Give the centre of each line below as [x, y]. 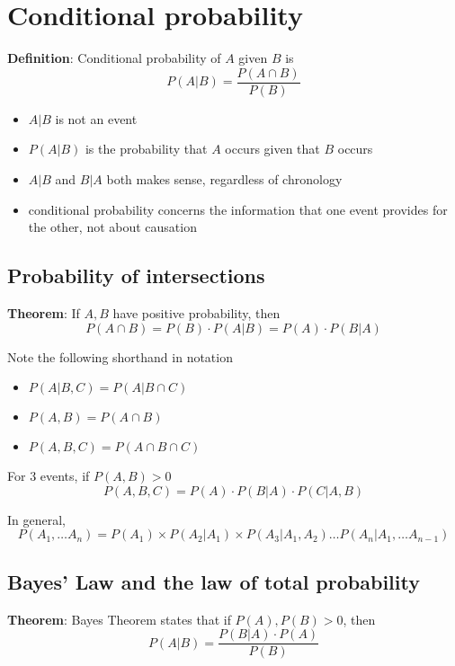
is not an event [96, 118]
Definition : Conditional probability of [114, 58]
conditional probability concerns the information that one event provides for [238, 209]
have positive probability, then [196, 312]
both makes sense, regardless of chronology [224, 178]
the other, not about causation [112, 227]
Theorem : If [44, 312]
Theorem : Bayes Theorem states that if [119, 619]
